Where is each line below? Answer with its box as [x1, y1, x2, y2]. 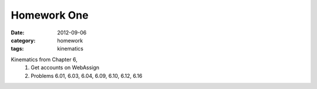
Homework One [11, 9, 89, 22]
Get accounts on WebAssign [31, 64, 100, 71]
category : [11, 37, 36, 44]
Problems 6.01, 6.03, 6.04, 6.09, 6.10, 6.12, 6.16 [31, 72, 143, 79]
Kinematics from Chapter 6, [11, 56, 77, 63]
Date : [11, 29, 25, 36]
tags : [11, 45, 24, 52]
